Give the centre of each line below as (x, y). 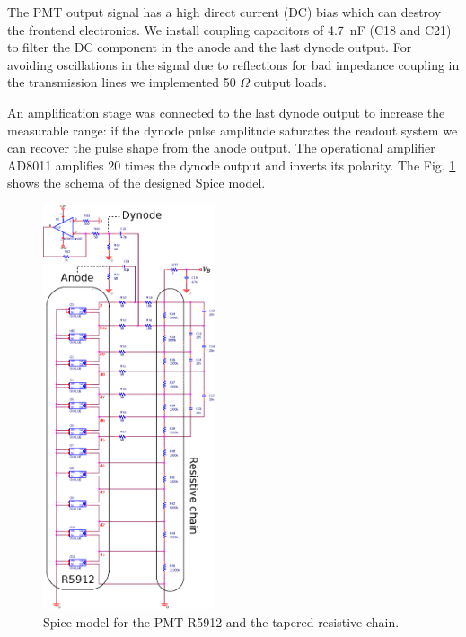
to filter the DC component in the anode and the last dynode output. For (210, 47)
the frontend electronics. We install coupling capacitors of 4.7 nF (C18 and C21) (229, 29)
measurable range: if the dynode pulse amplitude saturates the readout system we (233, 130)
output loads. (290, 82)
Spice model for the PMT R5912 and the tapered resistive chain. (221, 621)
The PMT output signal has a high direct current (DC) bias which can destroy (224, 12)
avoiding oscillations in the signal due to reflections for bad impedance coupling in (233, 64)
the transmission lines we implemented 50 (122, 82)
